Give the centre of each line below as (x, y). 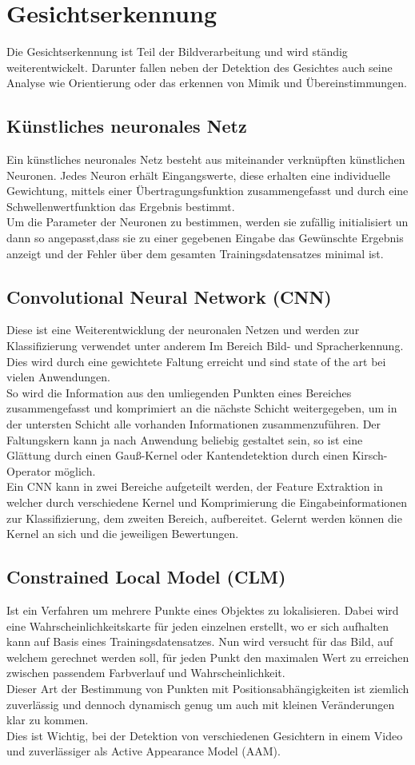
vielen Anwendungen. (58, 377)
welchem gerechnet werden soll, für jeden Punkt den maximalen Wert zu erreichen (208, 657)
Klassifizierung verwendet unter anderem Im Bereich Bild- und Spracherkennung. (205, 346)
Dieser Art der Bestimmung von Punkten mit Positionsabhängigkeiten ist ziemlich (208, 688)
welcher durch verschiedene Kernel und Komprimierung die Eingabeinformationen (207, 502)
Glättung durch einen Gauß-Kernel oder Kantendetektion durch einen (178, 455)
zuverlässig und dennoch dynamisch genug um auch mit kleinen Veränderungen (201, 704)
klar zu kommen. (48, 720)
